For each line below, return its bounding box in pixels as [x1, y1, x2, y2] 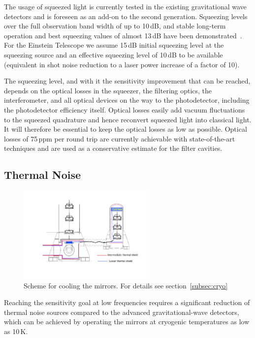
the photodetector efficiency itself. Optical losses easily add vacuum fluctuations [4, 104, 245, 114]
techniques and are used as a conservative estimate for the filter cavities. [4, 143, 223, 153]
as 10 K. [4, 326, 28, 336]
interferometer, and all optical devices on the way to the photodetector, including [4, 95, 250, 105]
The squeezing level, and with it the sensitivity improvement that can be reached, [4, 76, 251, 86]
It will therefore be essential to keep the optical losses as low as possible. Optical [4, 124, 247, 134]
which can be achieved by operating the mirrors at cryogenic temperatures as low [4, 316, 250, 327]
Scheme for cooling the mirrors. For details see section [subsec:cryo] [24, 281, 228, 291]
